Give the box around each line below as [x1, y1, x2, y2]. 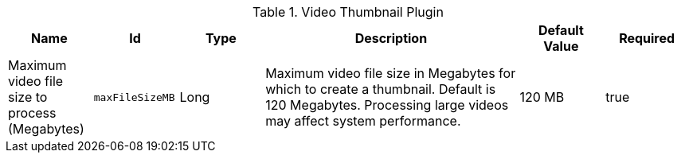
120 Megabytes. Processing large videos [265, 97, 509, 113]
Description [354, 30, 428, 46]
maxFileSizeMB [93, 91, 175, 103]
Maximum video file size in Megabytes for [265, 65, 516, 81]
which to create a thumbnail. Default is [265, 81, 496, 97]
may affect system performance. [265, 113, 461, 129]
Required [619, 30, 675, 46]
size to [8, 89, 48, 105]
